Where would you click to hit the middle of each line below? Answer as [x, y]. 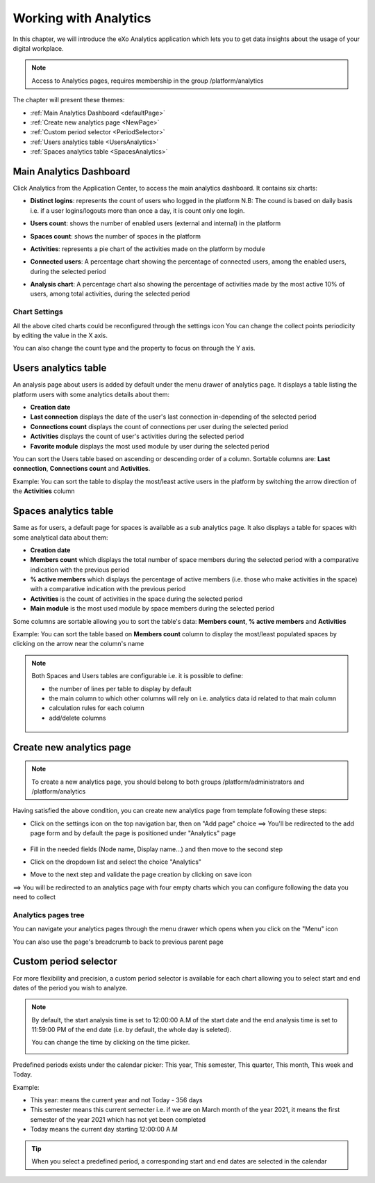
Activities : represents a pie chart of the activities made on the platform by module [148, 249]
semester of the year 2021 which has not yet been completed [118, 1119]
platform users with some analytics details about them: [91, 394]
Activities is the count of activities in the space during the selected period [136, 599]
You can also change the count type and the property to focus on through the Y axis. [134, 348]
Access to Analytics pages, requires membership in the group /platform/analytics [148, 81]
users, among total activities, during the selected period [110, 294]
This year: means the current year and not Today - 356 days [116, 1100]
